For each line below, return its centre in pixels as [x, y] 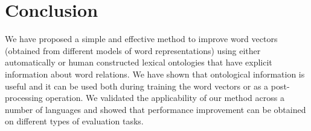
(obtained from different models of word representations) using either [133, 50]
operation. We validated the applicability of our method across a [165, 98]
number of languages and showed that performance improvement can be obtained [155, 109]
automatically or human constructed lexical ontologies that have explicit [139, 62]
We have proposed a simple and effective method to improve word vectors [141, 39]
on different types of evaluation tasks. [74, 121]
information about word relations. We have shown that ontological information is [155, 74]
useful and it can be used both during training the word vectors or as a [137, 86]
